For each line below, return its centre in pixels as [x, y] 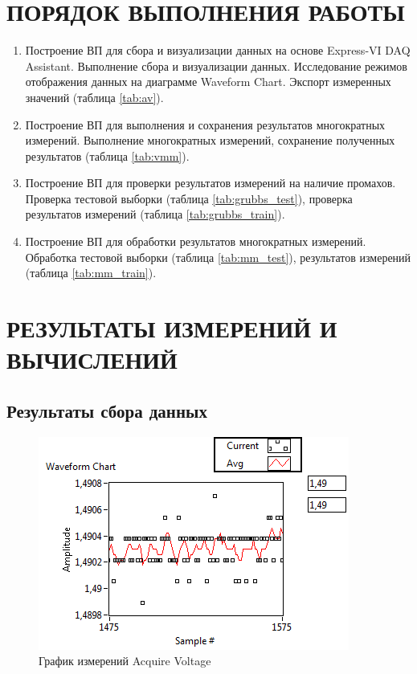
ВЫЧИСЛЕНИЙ [92, 359]
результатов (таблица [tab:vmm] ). [107, 155]
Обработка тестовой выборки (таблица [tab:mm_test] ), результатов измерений [218, 257]
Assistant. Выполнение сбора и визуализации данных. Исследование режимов [216, 65]
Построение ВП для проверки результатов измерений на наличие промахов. [211, 183]
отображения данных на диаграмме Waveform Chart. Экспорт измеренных [208, 82]
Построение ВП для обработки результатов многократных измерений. [196, 241]
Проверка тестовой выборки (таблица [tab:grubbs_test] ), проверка [189, 198]
